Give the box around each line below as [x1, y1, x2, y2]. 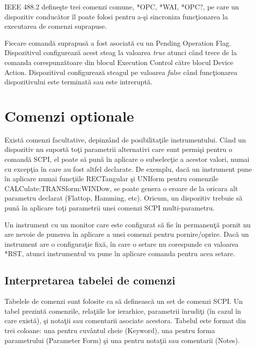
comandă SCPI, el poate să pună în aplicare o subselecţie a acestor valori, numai [4, 154, 250, 164]
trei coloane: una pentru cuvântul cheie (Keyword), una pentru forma [4, 325, 215, 335]
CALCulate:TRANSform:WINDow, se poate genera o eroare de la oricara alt [4, 183, 238, 193]
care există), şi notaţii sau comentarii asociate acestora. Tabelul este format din [4, 315, 246, 326]
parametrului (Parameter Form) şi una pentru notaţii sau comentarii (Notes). [4, 335, 240, 345]
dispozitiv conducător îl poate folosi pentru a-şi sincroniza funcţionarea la [4, 11, 228, 21]
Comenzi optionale [4, 105, 134, 126]
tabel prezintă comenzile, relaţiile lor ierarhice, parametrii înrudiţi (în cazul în [4, 305, 241, 316]
